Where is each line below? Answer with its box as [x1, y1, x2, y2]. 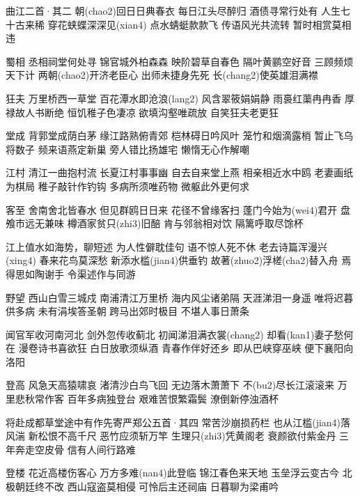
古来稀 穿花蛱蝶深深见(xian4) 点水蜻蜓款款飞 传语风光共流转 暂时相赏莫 [15, 17, 342, 31]
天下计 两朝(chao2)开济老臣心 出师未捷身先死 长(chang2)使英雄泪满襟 [6, 68, 318, 82]
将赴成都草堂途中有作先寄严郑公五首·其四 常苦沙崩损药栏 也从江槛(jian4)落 [6, 414, 351, 429]
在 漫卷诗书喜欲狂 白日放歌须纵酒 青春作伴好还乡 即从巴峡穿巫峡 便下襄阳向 [6, 341, 354, 355]
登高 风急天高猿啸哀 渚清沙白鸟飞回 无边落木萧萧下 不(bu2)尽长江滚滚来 [6, 378, 335, 392]
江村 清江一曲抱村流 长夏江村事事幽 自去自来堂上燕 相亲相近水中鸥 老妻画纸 [6, 165, 354, 180]
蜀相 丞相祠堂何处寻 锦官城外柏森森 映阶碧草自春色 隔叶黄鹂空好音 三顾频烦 [6, 54, 354, 68]
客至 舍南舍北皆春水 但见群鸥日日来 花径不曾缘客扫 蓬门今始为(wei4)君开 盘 [6, 202, 351, 217]
